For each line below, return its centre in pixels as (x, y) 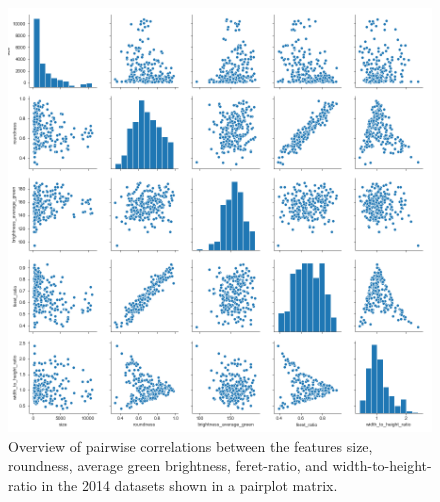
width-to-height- (382, 465)
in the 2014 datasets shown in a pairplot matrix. (189, 484)
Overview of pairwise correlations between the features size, (190, 445)
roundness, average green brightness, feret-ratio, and (168, 465)
